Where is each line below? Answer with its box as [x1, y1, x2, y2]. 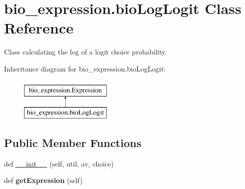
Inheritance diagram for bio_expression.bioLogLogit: [4, 63, 166, 73]
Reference [4, 17, 74, 38]
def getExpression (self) [4, 175, 83, 185]
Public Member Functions [4, 135, 141, 150]
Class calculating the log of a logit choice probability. [4, 46, 167, 57]
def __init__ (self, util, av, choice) [4, 158, 114, 168]
